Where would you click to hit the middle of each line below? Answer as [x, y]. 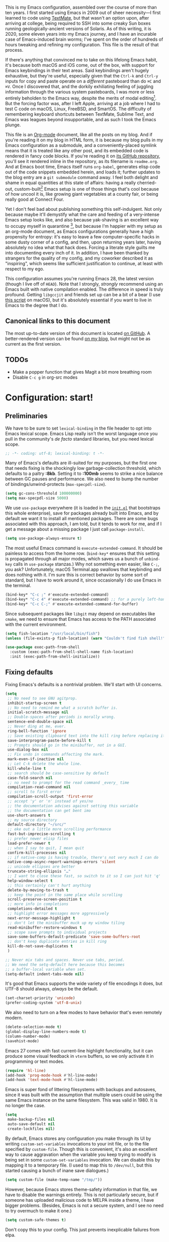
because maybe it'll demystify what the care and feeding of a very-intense [82, 215]
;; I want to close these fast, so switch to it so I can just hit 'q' [84, 876]
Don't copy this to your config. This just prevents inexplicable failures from [82, 1229]
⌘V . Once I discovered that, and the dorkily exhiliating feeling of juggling [79, 87]
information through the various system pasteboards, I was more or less [80, 92]
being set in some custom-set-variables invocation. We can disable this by [83, 1160]
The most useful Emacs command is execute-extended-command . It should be [84, 548]
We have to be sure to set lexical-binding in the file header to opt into [78, 428]
